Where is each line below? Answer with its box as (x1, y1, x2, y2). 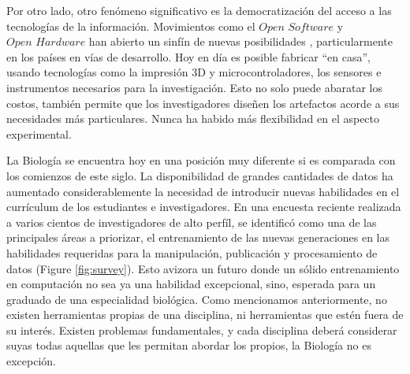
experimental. (6, 125, 72, 142)
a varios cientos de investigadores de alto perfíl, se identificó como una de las (6, 213, 377, 230)
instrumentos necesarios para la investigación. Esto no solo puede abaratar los (6, 79, 382, 95)
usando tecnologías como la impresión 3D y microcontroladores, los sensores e (6, 64, 382, 80)
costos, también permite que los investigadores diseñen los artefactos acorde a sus (6, 94, 400, 111)
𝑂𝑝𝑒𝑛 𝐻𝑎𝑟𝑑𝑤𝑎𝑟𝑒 (6, 37, 86, 49)
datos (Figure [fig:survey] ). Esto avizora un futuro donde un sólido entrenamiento (6, 260, 400, 276)
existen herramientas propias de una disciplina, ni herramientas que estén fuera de (6, 306, 404, 323)
